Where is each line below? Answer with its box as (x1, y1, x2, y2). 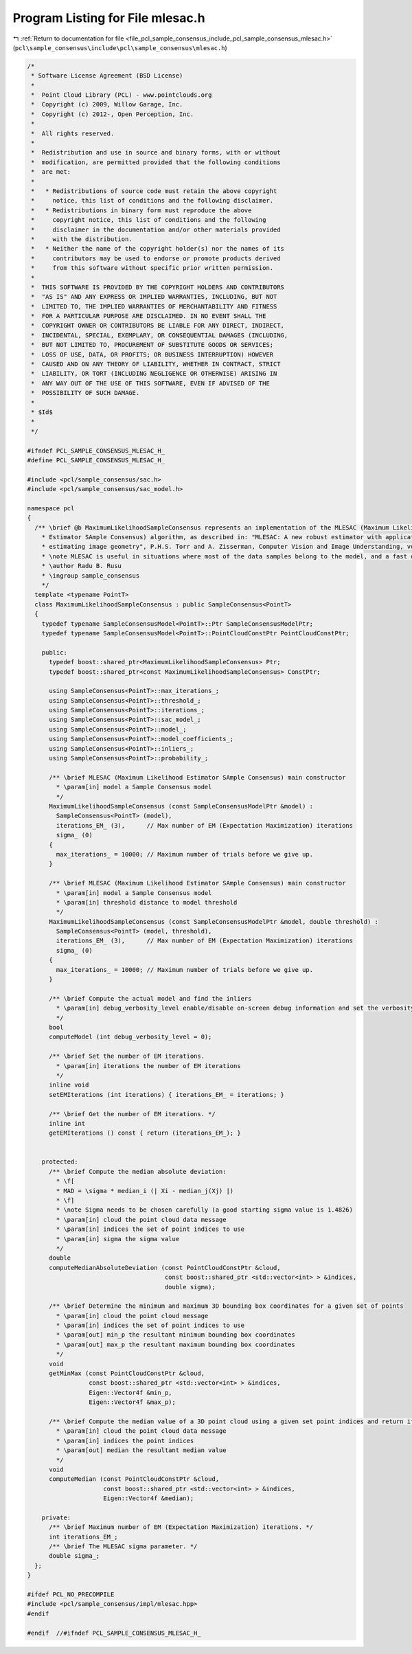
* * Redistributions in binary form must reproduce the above (31, 206, 252, 214)
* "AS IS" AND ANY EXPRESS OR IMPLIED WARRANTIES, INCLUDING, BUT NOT (31, 293, 277, 301)
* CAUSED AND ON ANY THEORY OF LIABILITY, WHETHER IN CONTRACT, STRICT (31, 361, 281, 368)
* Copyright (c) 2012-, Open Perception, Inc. (31, 110, 194, 118)
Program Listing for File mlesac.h (12, 10, 205, 25)
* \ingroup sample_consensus (41, 571, 140, 580)
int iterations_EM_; (49, 1532, 118, 1541)
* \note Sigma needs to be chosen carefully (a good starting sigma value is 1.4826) (56, 1206, 354, 1214)
